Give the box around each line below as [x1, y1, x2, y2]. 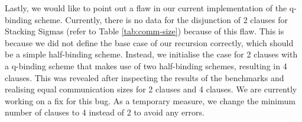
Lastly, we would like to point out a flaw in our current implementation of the [5, 2, 287, 14]
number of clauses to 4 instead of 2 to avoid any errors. [5, 106, 205, 118]
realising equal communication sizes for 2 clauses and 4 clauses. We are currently [5, 83, 297, 95]
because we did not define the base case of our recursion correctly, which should [5, 36, 294, 49]
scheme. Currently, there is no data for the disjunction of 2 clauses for [34, 13, 288, 25]
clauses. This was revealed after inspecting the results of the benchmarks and [5, 71, 284, 84]
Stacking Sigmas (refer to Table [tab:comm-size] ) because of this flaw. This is [5, 25, 284, 37]
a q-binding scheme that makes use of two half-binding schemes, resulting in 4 [5, 59, 287, 72]
